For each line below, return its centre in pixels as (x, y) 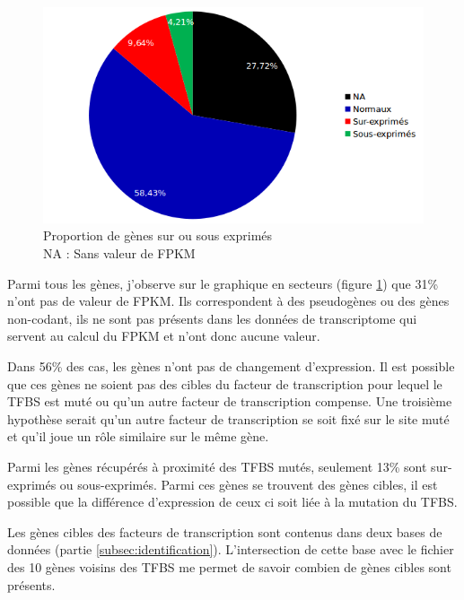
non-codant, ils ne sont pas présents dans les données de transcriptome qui (212, 318)
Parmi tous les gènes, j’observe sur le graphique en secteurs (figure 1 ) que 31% (223, 283)
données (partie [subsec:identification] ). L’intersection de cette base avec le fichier (231, 549)
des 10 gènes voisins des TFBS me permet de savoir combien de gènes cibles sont (229, 566)
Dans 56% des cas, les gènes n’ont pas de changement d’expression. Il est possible (231, 365)
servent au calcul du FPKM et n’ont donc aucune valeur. (164, 336)
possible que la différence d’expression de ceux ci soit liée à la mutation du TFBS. (232, 502)
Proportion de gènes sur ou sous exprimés (158, 235)
